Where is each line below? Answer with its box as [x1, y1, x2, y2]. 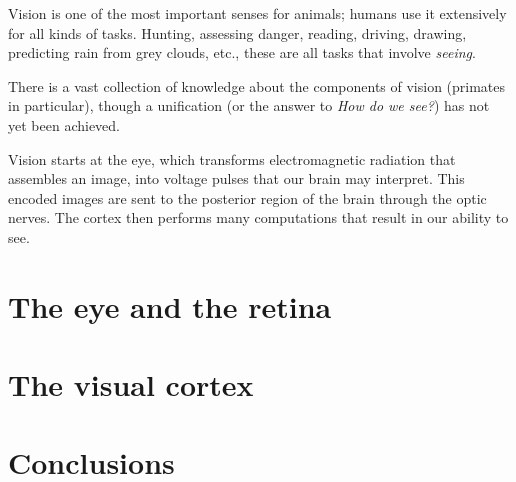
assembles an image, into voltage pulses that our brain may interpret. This [8, 168, 465, 189]
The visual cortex [8, 364, 254, 405]
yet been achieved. [8, 114, 120, 135]
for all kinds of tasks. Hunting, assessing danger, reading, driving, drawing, [8, 22, 467, 43]
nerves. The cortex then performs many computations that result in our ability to [8, 207, 509, 228]
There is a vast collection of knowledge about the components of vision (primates [8, 75, 506, 96]
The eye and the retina [8, 285, 332, 326]
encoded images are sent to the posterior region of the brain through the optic [8, 187, 487, 208]
